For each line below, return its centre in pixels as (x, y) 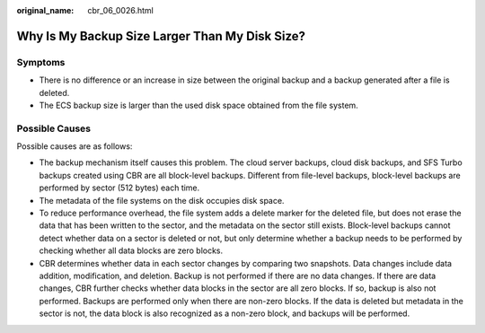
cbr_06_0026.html (121, 10)
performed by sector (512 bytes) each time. (119, 188)
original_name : (45, 10)
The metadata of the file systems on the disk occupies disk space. (162, 200)
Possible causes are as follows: (75, 146)
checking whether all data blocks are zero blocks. (131, 250)
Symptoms (41, 62)
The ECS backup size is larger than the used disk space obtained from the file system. (198, 105)
